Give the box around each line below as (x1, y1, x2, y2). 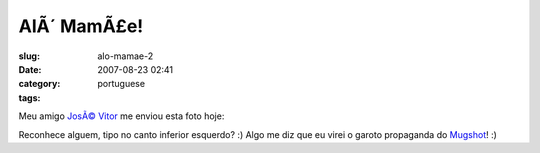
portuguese (97, 78, 145, 90)
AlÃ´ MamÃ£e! (18, 15, 144, 37)
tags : (18, 91, 41, 104)
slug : (18, 50, 40, 62)
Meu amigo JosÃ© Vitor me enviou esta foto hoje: (18, 110, 225, 122)
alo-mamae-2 (97, 50, 154, 62)
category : (18, 78, 61, 90)
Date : (18, 63, 42, 75)
